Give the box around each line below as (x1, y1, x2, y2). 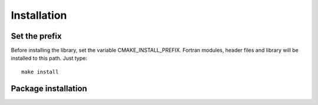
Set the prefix (11, 31, 62, 41)
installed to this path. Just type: (11, 55, 88, 62)
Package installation (11, 83, 88, 93)
